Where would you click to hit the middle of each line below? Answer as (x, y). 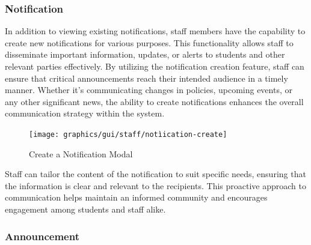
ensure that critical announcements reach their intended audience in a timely (146, 78)
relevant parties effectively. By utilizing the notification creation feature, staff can (155, 66)
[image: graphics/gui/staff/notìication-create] (128, 134)
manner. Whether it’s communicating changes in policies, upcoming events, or (149, 90)
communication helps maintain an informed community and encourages (136, 197)
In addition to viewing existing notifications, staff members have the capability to (155, 31)
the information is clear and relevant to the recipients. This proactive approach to (155, 185)
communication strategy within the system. (85, 113)
